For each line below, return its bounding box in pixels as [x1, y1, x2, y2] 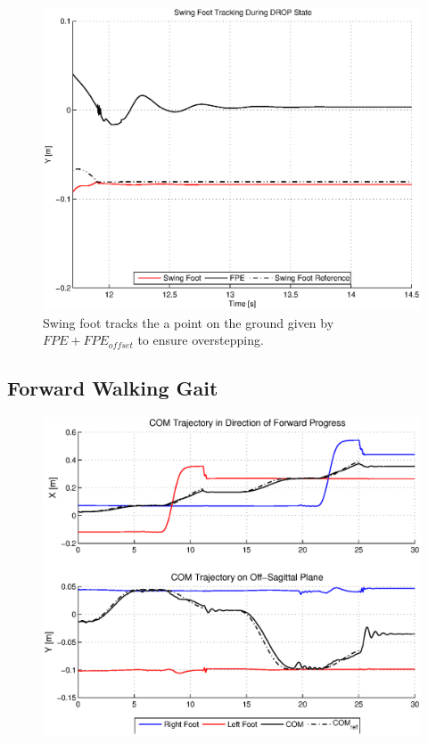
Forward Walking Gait [7, 374, 218, 402]
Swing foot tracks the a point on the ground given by [43, 313, 334, 331]
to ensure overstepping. [137, 331, 264, 349]
